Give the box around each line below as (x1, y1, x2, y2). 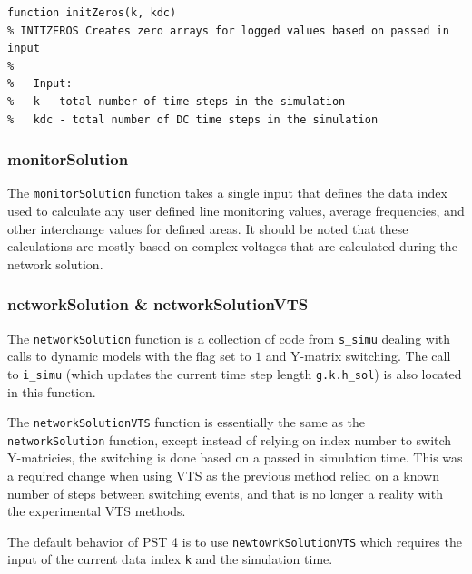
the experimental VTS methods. (7, 501, 186, 520)
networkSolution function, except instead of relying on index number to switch (7, 430, 452, 449)
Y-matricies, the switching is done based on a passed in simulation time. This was (7, 448, 463, 467)
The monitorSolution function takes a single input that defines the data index (7, 183, 447, 202)
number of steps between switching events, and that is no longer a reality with (7, 483, 443, 502)
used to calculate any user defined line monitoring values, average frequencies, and (7, 201, 465, 220)
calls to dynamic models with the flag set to (7, 346, 251, 365)
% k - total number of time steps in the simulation (7, 94, 346, 108)
